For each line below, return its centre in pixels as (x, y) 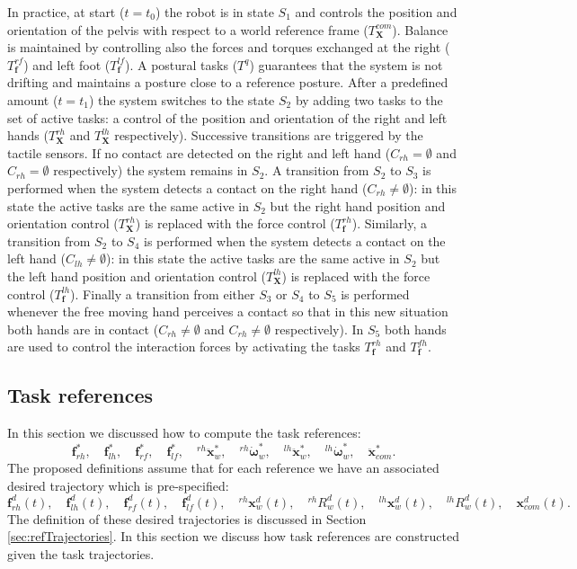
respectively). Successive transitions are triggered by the (269, 135)
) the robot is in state (214, 12)
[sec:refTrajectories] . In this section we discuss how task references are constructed (234, 536)
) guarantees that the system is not (346, 64)
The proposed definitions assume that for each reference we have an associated (223, 468)
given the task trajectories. (81, 554)
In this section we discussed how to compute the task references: (184, 433)
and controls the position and (376, 12)
